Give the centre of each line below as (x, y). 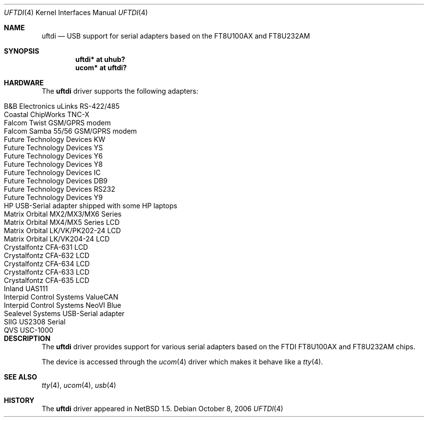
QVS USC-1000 (29, 330)
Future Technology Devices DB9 (56, 181)
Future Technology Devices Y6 (53, 156)
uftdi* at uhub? (100, 59)
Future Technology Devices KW (55, 139)
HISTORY (19, 400)
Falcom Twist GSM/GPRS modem (57, 123)
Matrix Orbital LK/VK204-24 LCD (57, 239)
